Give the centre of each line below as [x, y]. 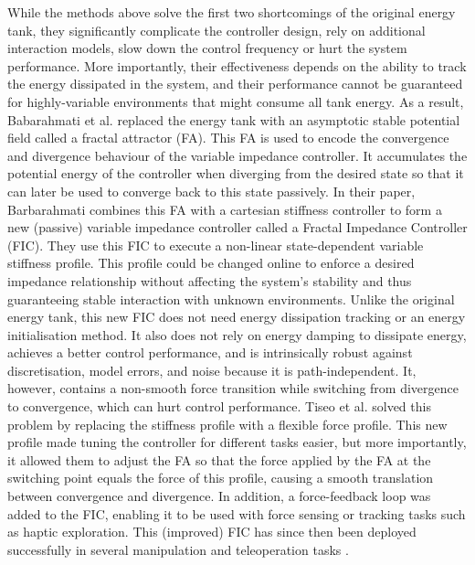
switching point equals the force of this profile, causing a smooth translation [221, 478]
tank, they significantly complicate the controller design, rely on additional [216, 30]
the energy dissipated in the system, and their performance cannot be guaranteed [235, 84]
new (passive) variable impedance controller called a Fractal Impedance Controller [237, 227]
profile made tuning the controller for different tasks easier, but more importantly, [237, 442]
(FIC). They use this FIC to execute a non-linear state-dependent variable [216, 245]
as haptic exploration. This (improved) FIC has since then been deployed [212, 532]
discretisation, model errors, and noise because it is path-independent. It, [212, 370]
